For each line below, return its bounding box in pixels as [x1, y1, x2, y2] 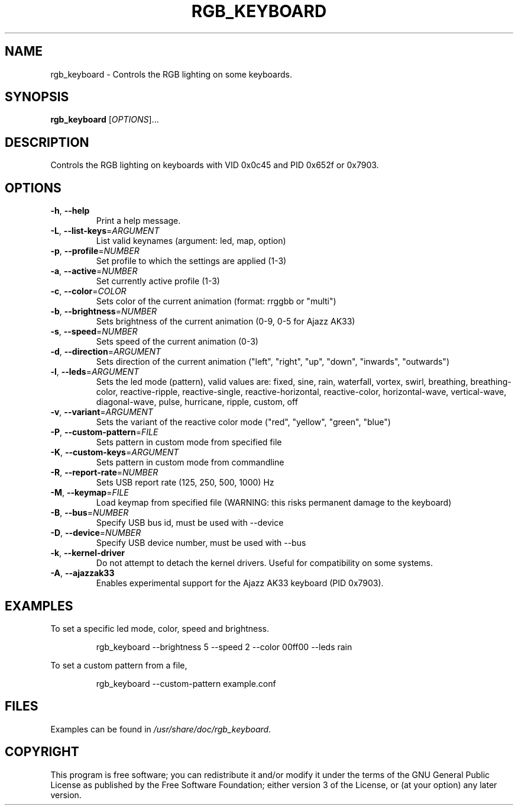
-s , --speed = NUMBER [50, 326, 138, 337]
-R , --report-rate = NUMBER [50, 467, 158, 478]
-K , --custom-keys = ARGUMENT [50, 447, 179, 458]
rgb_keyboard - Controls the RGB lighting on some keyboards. [50, 69, 293, 79]
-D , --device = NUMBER [50, 528, 141, 538]
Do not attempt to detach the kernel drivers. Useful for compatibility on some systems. [96, 558, 433, 568]
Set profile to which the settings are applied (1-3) [96, 256, 287, 266]
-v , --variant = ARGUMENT [50, 407, 153, 417]
